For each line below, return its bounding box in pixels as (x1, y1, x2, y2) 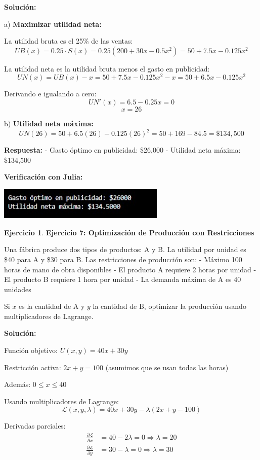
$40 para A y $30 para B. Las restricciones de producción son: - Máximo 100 (4, 254, 242, 264)
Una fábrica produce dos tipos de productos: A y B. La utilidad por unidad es (4, 244, 246, 255)
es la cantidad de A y (19, 301, 85, 311)
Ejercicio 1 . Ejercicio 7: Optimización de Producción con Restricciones (4, 227, 254, 237)
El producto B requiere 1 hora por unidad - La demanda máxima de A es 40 (4, 274, 241, 285)
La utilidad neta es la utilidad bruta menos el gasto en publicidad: (4, 63, 210, 74)
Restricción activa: (4, 362, 61, 372)
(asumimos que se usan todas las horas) (105, 362, 229, 372)
